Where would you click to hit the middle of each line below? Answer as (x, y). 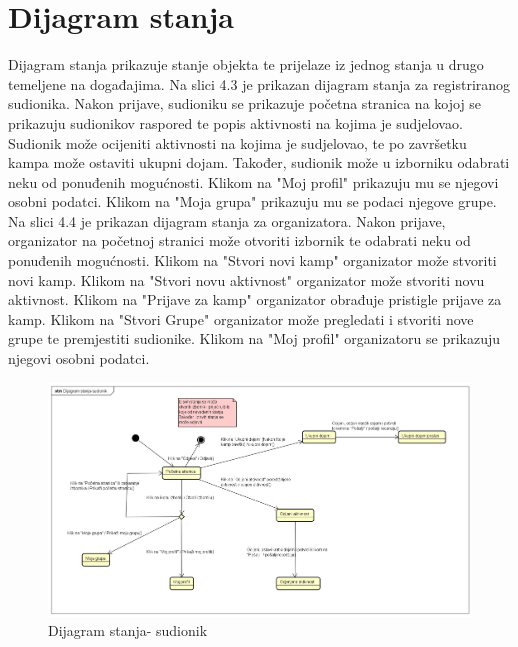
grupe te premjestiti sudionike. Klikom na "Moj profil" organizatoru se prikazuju (254, 338)
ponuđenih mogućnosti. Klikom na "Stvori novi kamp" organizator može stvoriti (252, 260)
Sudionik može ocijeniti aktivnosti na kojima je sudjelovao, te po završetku (237, 142)
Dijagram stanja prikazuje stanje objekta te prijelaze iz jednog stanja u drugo (246, 64)
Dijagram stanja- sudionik (128, 630)
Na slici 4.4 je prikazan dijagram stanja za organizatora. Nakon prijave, (227, 220)
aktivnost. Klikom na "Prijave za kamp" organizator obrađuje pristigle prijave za (255, 299)
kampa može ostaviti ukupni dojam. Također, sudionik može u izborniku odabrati (259, 162)
